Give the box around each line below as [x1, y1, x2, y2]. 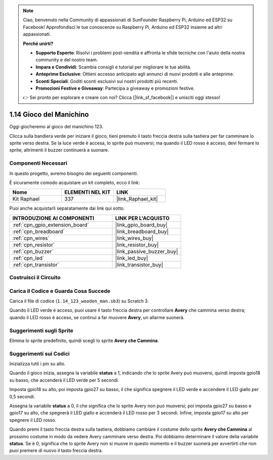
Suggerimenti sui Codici [9, 350, 70, 357]
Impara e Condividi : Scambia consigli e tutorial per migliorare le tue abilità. [35, 64, 192, 70]
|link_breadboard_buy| [115, 228, 169, 235]
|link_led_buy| [115, 254, 149, 261]
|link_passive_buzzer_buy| [115, 248, 178, 255]
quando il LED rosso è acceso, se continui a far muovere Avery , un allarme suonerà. [9, 314, 185, 320]
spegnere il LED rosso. [9, 417, 57, 423]
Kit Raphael [12, 196, 40, 203]
